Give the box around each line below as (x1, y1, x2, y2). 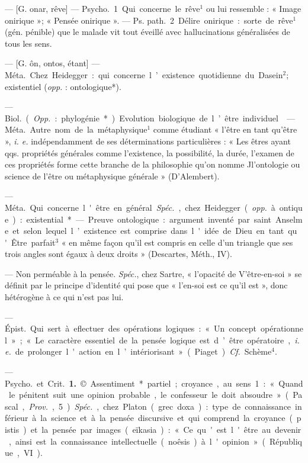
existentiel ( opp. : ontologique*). (5, 80, 121, 92)
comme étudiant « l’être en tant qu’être (153, 123, 297, 136)
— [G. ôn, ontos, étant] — (5, 57, 100, 69)
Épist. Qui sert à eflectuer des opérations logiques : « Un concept (5, 322, 257, 335)
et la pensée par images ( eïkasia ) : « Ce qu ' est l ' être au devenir (30, 423, 301, 435)
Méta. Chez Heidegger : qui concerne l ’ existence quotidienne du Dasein (5, 68, 283, 81)
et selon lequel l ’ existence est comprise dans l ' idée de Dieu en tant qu (12, 224, 297, 237)
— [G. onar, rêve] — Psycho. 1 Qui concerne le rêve (5, 2, 200, 14)
